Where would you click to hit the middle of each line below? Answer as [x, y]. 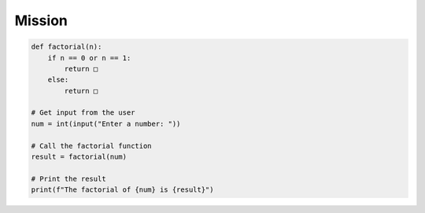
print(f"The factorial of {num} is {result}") [122, 190]
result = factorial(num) [79, 157]
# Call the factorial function [92, 146]
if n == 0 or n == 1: [89, 58]
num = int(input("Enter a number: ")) [106, 123]
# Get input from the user [83, 113]
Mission [41, 20]
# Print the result [68, 178]
